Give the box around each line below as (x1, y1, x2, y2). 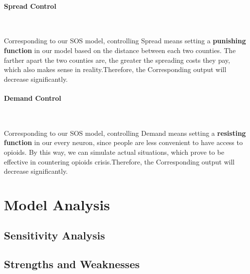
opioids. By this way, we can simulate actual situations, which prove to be (4, 146, 224, 157)
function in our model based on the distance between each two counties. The (4, 45, 236, 55)
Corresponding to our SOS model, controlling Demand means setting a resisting (4, 128, 246, 138)
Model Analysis (4, 194, 110, 214)
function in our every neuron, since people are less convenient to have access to (4, 137, 243, 147)
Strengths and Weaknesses (4, 256, 140, 272)
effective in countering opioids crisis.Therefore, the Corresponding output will (4, 156, 235, 166)
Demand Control (4, 92, 61, 103)
